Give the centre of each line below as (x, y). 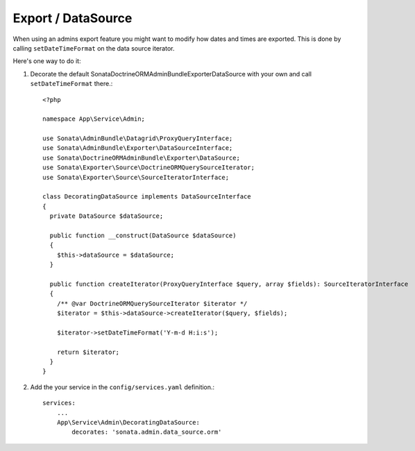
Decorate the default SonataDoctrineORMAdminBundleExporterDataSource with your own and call (171, 74)
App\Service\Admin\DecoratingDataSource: (128, 422)
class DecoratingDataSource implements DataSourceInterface (147, 197)
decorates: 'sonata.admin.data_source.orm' (147, 432)
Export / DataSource (73, 18)
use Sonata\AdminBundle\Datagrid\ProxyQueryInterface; (138, 138)
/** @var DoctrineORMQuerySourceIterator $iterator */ (152, 303)
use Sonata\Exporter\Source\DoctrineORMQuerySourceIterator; (149, 168)
